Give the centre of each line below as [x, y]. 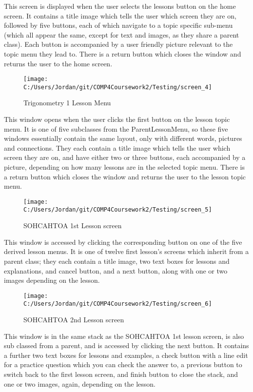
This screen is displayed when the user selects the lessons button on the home [120, 6]
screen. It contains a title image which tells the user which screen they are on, [120, 15]
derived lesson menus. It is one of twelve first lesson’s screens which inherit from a [126, 251]
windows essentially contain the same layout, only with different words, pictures [123, 138]
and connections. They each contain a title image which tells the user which [117, 147]
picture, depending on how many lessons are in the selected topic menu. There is [124, 167]
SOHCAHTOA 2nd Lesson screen [74, 319]
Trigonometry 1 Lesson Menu [67, 103]
